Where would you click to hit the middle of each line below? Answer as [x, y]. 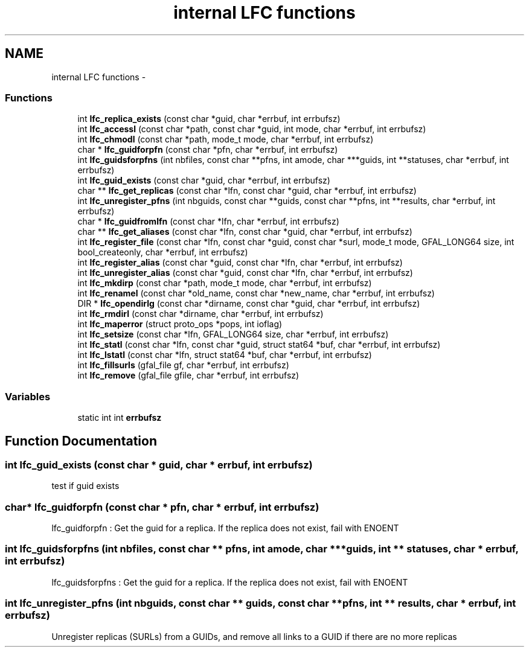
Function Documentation [81, 441]
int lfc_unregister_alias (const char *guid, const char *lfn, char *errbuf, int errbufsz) [245, 273]
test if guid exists [85, 486]
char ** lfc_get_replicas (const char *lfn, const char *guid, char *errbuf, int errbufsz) [247, 191]
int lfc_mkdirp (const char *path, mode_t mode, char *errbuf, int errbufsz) [225, 283]
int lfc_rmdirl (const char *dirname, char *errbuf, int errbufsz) [200, 314]
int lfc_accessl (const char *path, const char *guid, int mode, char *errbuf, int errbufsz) [252, 129]
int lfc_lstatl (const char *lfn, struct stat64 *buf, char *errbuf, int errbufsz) [225, 355]
